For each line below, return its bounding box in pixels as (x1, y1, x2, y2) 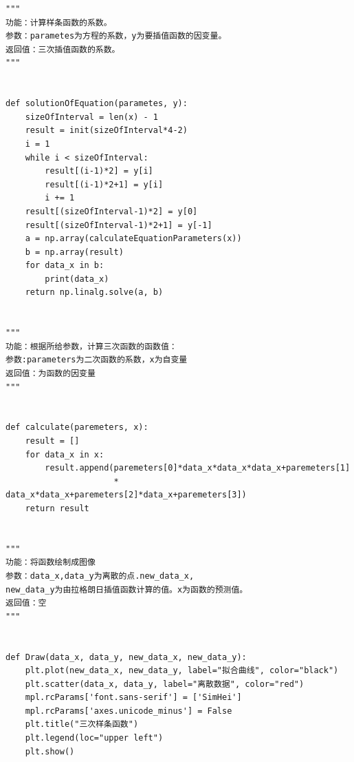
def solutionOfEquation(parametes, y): (5, 99, 188, 109)
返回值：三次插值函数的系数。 (5, 44, 120, 54)
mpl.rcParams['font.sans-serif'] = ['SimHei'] (25, 692, 242, 703)
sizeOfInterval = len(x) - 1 (25, 112, 158, 122)
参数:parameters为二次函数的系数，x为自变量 (5, 355, 188, 365)
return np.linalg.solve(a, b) (25, 287, 164, 298)
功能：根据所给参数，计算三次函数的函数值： (5, 341, 177, 351)
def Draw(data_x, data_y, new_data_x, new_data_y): (5, 652, 247, 662)
